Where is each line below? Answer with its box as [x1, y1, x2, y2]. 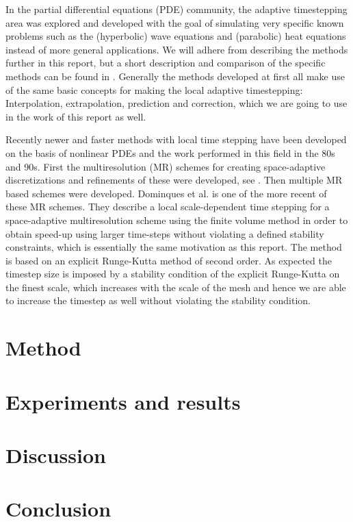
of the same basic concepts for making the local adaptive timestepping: [5, 82, 303, 97]
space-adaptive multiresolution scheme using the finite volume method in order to [5, 212, 348, 227]
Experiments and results [5, 387, 241, 415]
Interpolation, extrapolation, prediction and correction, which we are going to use [5, 96, 348, 110]
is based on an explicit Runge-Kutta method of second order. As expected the [5, 253, 332, 267]
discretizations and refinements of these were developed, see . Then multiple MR [5, 173, 343, 187]
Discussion [5, 441, 106, 469]
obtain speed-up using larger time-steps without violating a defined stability [5, 226, 324, 240]
